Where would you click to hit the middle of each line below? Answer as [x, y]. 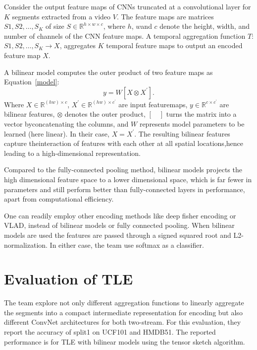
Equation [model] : [32, 82]
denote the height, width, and [205, 26]
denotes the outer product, [105, 114]
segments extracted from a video [61, 16]
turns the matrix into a [201, 114]
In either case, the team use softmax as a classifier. [127, 245]
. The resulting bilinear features [182, 133]
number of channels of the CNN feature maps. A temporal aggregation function [125, 35]
